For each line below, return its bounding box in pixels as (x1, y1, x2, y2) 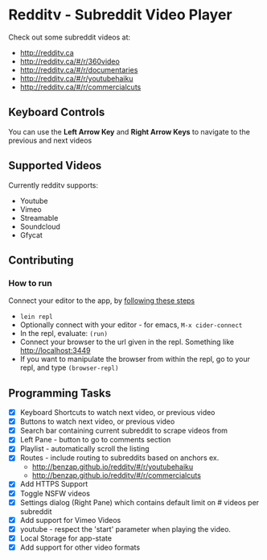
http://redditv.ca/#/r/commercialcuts (19, 82, 142, 92)
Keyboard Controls (8, 106, 105, 119)
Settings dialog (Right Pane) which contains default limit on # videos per (19, 497, 260, 507)
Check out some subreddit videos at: (8, 32, 131, 42)
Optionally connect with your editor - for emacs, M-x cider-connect (19, 320, 243, 330)
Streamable (19, 213, 59, 222)
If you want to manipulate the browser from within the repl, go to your (19, 355, 251, 364)
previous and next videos (8, 135, 92, 145)
